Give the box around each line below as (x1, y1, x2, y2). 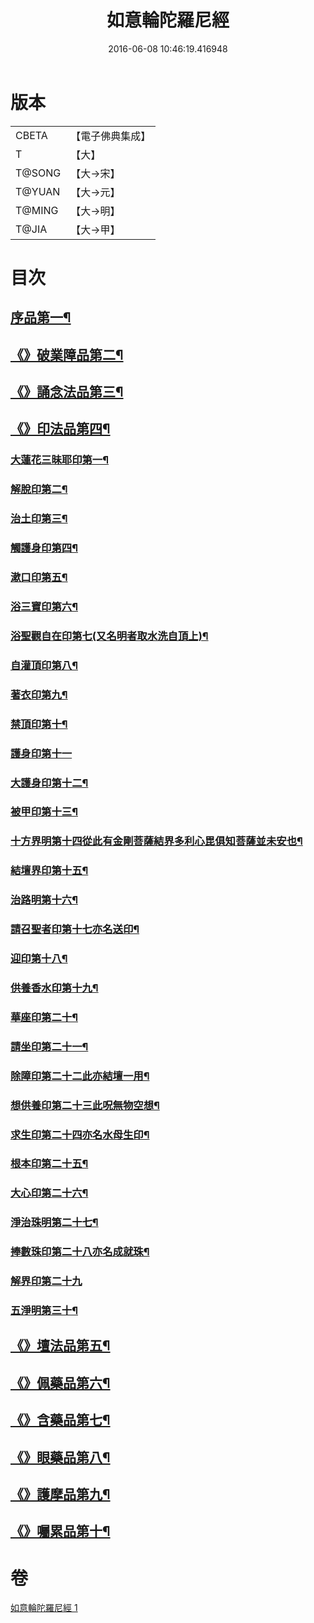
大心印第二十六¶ (10, 1186, 89, 1200)
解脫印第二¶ (10, 482, 68, 496)
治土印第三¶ (10, 512, 68, 526)
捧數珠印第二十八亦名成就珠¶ (10, 1245, 150, 1259)
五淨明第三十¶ (10, 1304, 78, 1318)
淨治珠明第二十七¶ (10, 1216, 99, 1230)
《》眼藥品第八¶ (10, 1449, 111, 1466)
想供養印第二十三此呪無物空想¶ (10, 1098, 160, 1112)
